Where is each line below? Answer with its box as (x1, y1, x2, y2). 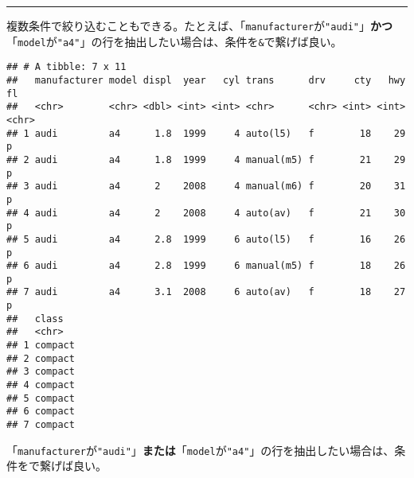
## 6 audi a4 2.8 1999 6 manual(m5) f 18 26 (6, 260, 406, 272)
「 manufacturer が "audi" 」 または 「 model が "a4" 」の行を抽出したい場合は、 (6, 441, 395, 458)
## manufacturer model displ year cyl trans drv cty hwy (6, 74, 406, 86)
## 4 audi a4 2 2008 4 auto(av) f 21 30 (6, 207, 406, 219)
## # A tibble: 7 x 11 (6, 61, 127, 73)
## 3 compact (6, 366, 75, 378)
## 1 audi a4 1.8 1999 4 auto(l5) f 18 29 (6, 127, 406, 139)
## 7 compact (6, 419, 75, 431)
